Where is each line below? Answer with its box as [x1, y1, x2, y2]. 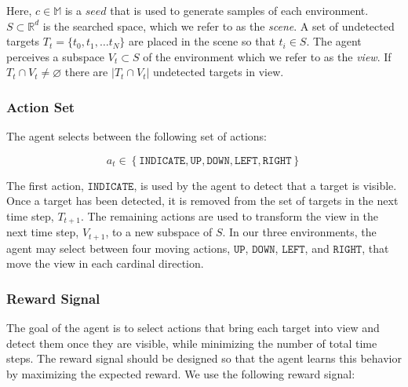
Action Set [6, 97, 75, 116]
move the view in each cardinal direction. [6, 255, 204, 272]
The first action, [6, 177, 84, 193]
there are [64, 64, 108, 80]
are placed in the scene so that [129, 33, 275, 49]
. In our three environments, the [222, 224, 377, 240]
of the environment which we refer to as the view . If [143, 48, 392, 64]
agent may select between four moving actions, [6, 239, 231, 256]
